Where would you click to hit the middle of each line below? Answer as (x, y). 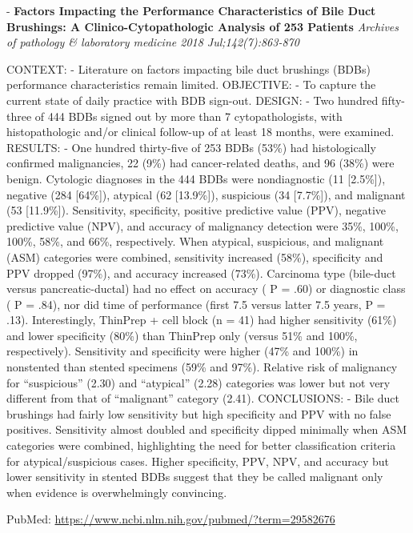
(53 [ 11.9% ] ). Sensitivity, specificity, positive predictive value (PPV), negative (196, 210)
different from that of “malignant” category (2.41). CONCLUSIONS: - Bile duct (203, 398)
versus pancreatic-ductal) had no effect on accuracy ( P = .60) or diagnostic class (206, 289)
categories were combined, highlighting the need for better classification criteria (201, 445)
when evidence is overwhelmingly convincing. (117, 492)
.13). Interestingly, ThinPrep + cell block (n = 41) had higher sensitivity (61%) (202, 320)
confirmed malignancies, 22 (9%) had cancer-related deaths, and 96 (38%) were (200, 163)
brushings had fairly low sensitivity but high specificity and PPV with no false (199, 413)
